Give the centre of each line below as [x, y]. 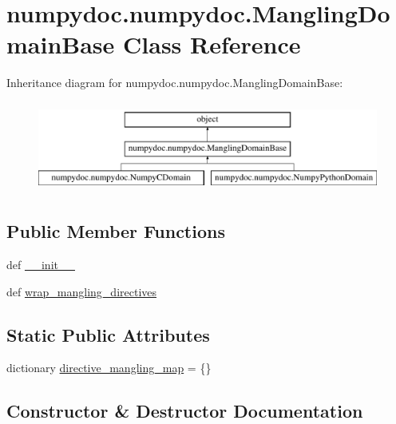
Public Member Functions [116, 231]
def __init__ [41, 265]
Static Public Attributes [108, 334]
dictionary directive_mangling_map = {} [109, 368]
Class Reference [212, 44]
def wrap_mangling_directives [82, 291]
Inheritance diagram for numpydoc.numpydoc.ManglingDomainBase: [175, 83]
